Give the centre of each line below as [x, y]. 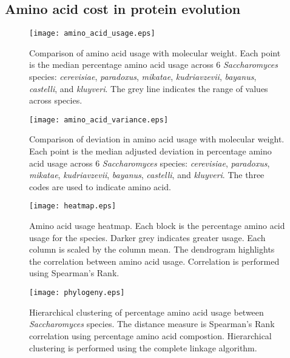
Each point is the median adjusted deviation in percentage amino [150, 151]
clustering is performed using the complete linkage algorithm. [143, 347]
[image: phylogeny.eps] [77, 293]
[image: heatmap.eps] [73, 206]
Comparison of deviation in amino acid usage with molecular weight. [157, 139]
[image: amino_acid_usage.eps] [92, 34]
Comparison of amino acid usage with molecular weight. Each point [155, 52]
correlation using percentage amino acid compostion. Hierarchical [150, 335]
